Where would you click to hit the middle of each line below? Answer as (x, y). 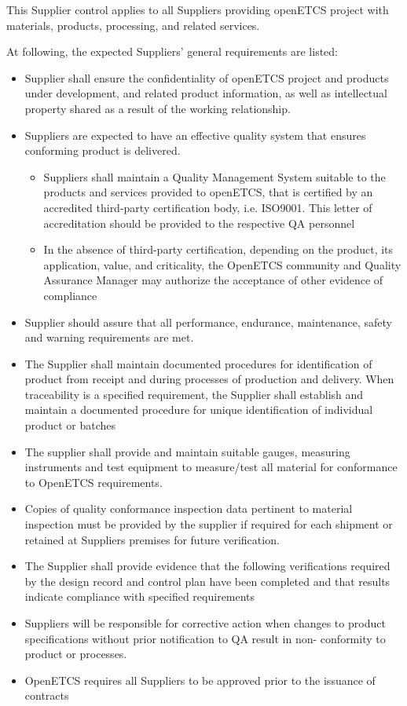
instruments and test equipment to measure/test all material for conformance (211, 467)
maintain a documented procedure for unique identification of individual (199, 410)
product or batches (70, 425)
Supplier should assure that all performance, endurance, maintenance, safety (209, 322)
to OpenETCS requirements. (93, 482)
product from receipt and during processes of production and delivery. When (209, 379)
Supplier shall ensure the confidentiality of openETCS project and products (207, 77)
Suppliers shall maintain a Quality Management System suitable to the (214, 176)
